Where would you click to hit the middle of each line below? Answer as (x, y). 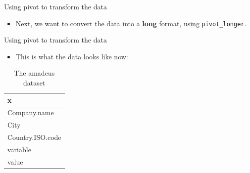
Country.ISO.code (34, 137)
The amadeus (34, 73)
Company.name (31, 112)
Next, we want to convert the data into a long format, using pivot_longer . (131, 23)
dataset (34, 83)
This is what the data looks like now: (72, 56)
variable (19, 149)
